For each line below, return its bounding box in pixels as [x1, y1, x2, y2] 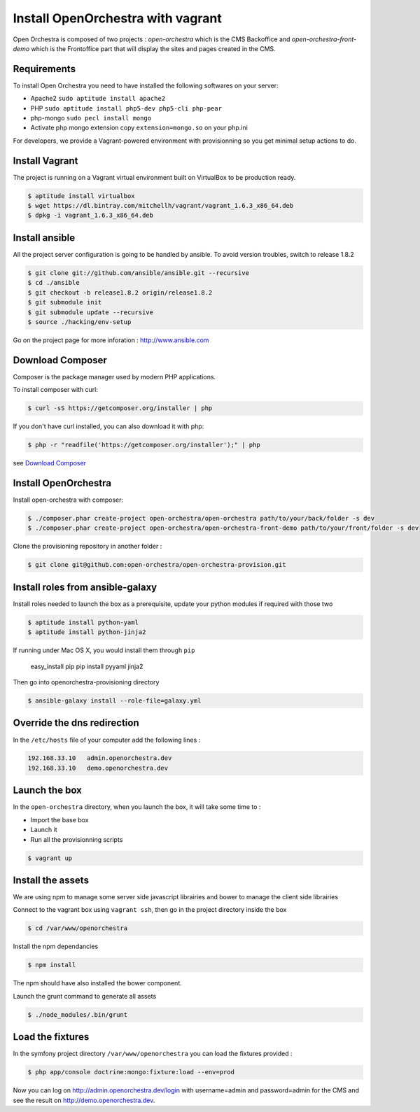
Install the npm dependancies [13, 942, 99, 951]
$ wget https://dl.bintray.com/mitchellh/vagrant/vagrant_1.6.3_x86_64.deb [27, 202, 294, 210]
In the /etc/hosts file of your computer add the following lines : [13, 736, 201, 744]
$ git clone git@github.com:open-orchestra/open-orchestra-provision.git [27, 561, 286, 569]
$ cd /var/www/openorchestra [27, 924, 128, 932]
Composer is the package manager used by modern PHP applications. [13, 372, 216, 381]
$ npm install [27, 961, 76, 969]
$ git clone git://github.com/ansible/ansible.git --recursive [27, 269, 250, 276]
